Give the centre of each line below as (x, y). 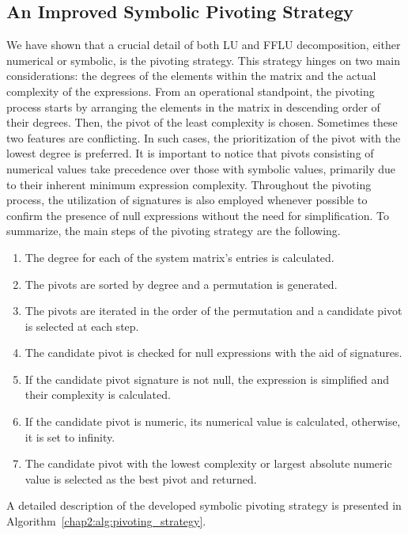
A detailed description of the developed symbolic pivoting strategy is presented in (204, 505)
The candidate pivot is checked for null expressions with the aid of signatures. (213, 353)
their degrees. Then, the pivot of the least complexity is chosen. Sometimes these (202, 122)
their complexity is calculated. (98, 395)
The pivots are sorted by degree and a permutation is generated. (181, 284)
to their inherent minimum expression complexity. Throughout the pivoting (189, 184)
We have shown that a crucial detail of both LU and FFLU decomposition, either (204, 45)
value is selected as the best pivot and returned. (141, 478)
